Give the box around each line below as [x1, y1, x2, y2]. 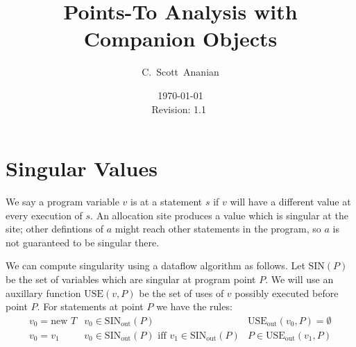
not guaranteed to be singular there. [6, 235, 160, 249]
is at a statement [130, 194, 203, 209]
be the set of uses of [139, 285, 224, 300]
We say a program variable [6, 194, 119, 209]
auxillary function [6, 285, 81, 300]
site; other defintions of [6, 221, 103, 236]
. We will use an [265, 272, 334, 286]
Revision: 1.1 [151, 101, 206, 116]
